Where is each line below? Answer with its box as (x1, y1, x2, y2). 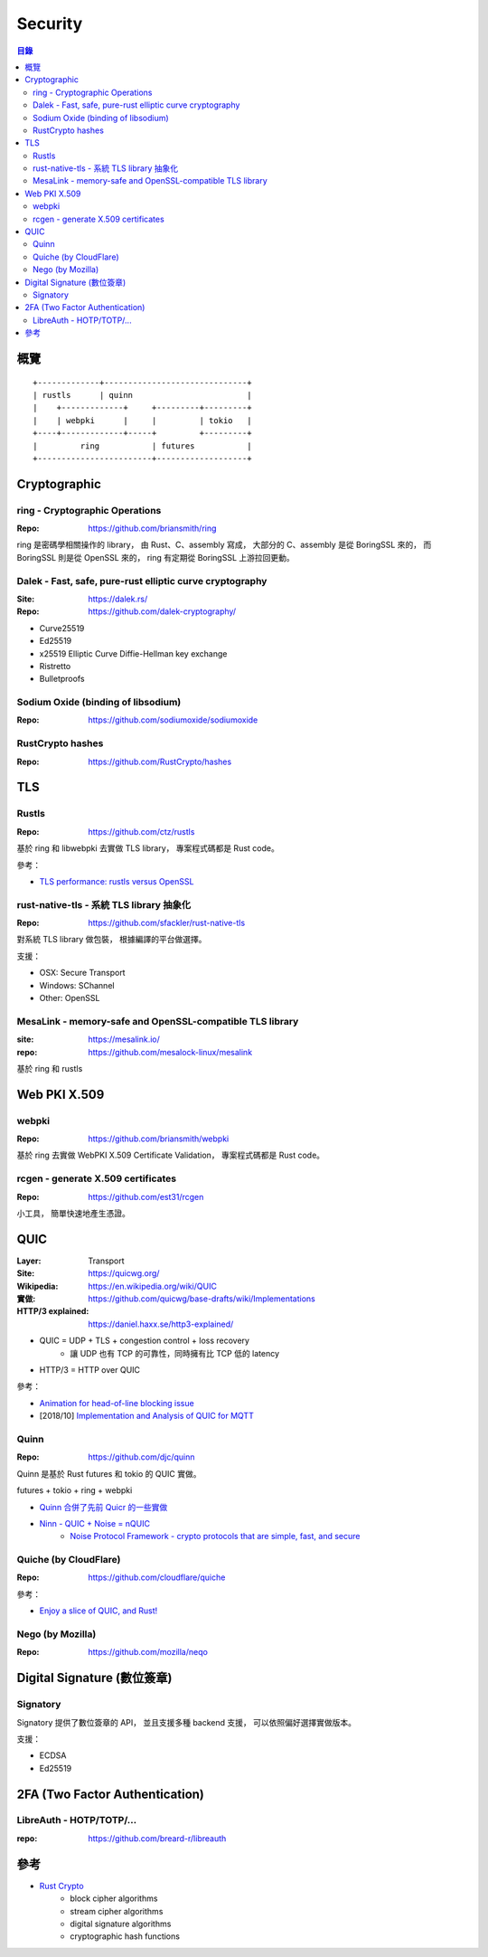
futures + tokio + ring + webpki (16, 1485, 133, 1496)
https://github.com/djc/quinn (88, 1451, 195, 1462)
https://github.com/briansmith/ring (88, 523, 217, 534)
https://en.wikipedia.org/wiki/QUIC (88, 1281, 217, 1291)
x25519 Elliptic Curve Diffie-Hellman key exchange (39, 648, 228, 659)
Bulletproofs (39, 674, 85, 685)
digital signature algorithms (70, 1918, 172, 1929)
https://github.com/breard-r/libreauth (88, 1832, 227, 1844)
